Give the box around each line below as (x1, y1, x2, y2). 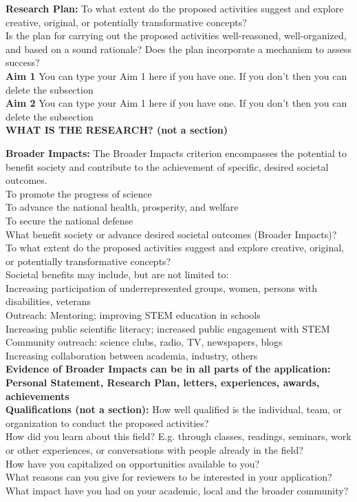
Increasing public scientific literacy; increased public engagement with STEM (6, 321, 330, 335)
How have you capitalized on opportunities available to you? (6, 456, 260, 470)
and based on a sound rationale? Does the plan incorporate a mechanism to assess (6, 41, 351, 56)
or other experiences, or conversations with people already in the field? (6, 443, 303, 457)
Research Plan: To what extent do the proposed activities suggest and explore (6, 1, 344, 15)
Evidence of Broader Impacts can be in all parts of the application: (6, 362, 331, 376)
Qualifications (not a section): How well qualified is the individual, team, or (6, 402, 343, 417)
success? (6, 55, 40, 70)
